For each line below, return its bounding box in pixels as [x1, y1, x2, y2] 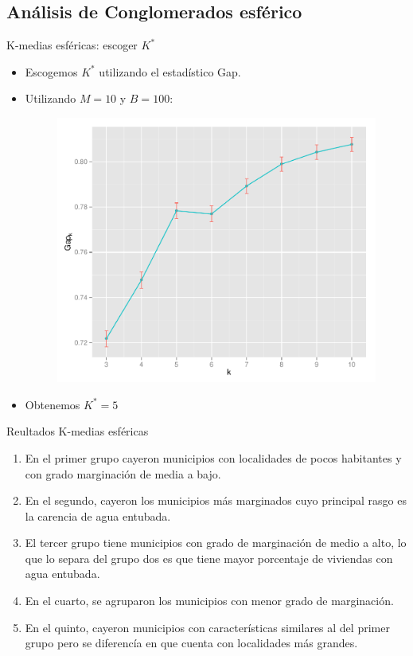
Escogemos [25, 63, 78, 80]
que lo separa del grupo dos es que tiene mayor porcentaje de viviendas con [25, 549, 393, 566]
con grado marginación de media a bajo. [25, 465, 221, 482]
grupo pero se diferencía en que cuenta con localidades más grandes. [25, 635, 358, 651]
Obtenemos [25, 396, 80, 412]
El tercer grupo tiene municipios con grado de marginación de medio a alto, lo [25, 534, 407, 551]
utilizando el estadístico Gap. [99, 63, 241, 80]
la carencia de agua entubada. [25, 507, 171, 524]
